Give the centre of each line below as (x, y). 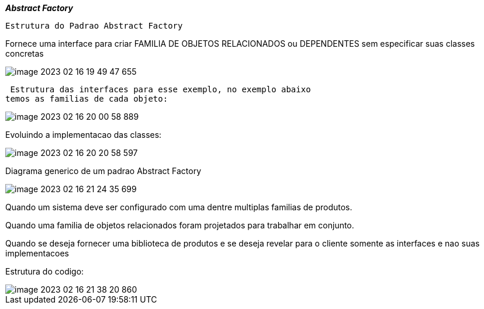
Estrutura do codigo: (45, 271)
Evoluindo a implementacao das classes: (84, 135)
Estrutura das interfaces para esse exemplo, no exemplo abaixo (160, 89)
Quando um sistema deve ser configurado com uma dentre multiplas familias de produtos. (179, 207)
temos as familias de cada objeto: (87, 99)
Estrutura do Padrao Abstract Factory (94, 26)
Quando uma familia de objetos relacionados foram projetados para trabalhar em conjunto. (180, 225)
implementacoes (37, 253)
